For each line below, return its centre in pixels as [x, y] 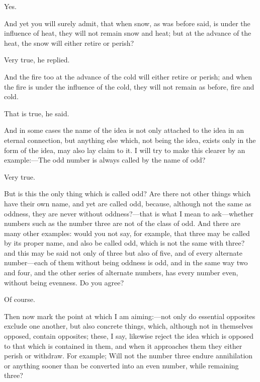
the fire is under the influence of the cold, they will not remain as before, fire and [129, 86]
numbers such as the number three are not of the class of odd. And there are [122, 223]
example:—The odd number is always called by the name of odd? [105, 160]
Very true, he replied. [37, 60]
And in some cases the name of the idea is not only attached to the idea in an [124, 130]
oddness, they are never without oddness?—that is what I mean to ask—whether [129, 213]
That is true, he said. [37, 113]
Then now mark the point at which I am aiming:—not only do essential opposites [130, 316]
